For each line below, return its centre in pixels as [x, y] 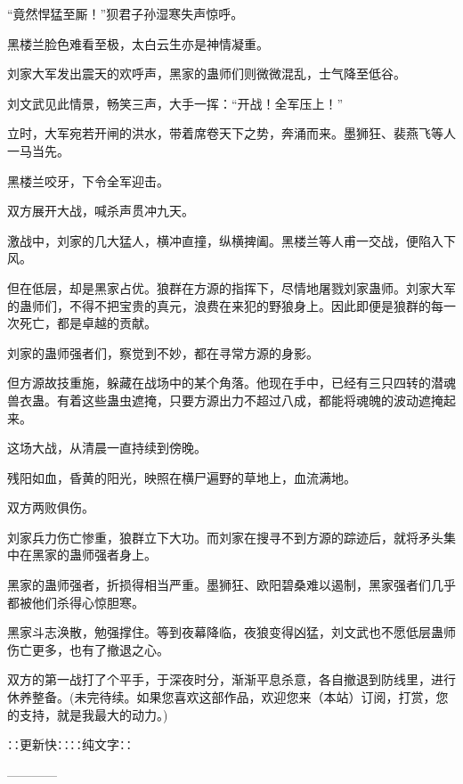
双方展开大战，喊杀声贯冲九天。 [101, 211]
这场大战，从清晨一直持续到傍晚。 [107, 448]
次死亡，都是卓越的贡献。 [82, 323]
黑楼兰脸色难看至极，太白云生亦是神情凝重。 [138, 43]
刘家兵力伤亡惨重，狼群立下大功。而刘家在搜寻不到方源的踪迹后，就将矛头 [225, 537]
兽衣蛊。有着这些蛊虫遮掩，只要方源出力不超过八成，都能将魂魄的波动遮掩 [225, 400]
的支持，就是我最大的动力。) [88, 714]
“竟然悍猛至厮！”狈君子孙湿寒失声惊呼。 [126, 13]
